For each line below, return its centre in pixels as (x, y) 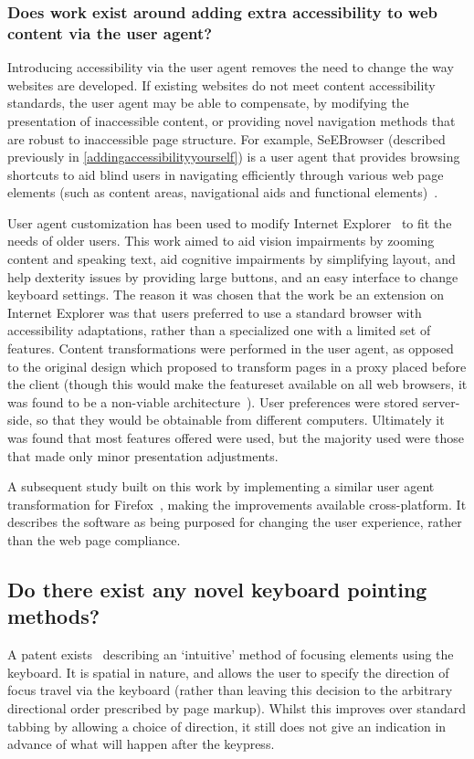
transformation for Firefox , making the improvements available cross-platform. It (237, 504)
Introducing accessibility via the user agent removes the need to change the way (231, 67)
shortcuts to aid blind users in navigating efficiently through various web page (226, 174)
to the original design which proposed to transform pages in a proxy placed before (237, 366)
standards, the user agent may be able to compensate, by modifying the (208, 103)
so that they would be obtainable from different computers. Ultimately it (240, 420)
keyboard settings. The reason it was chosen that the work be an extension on (226, 295)
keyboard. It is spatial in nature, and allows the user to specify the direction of (228, 672)
